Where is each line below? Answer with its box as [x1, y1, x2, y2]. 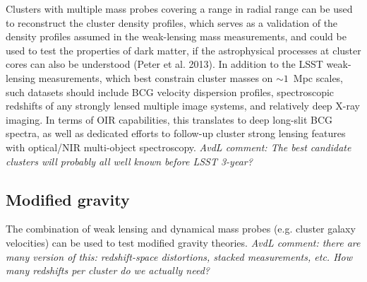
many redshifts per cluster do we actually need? [6, 263, 210, 278]
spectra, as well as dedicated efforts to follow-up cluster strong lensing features [6, 126, 346, 141]
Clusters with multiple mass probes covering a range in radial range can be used [6, 1, 353, 16]
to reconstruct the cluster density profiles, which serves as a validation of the [6, 15, 338, 30]
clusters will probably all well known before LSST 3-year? [6, 153, 253, 168]
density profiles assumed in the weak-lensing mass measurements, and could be [6, 29, 347, 44]
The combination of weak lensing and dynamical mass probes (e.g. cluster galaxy [6, 221, 356, 236]
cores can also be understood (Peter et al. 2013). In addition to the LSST [6, 57, 323, 71]
